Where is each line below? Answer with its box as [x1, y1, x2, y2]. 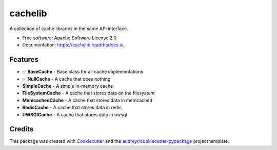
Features [9, 55, 38, 64]
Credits [9, 125, 34, 134]
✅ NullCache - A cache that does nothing [22, 76, 111, 82]
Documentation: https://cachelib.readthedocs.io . [22, 42, 125, 48]
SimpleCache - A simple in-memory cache [22, 83, 113, 89]
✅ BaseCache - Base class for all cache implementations [22, 69, 144, 75]
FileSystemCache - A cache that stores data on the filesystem [22, 90, 155, 96]
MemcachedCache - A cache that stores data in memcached [22, 97, 153, 103]
